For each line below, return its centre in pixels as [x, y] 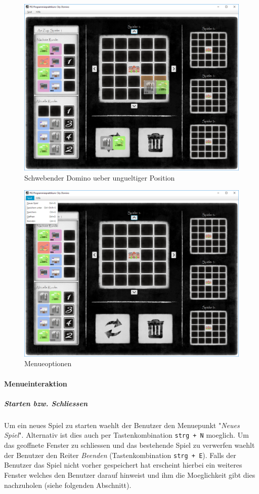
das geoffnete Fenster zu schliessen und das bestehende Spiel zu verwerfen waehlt [129, 445]
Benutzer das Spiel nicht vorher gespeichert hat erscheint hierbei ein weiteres [123, 465]
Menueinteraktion [36, 383]
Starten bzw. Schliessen [46, 403]
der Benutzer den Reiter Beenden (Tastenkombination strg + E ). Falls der [120, 455]
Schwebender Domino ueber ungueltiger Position [100, 177]
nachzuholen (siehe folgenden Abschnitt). [68, 485]
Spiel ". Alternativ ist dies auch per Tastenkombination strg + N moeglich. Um [126, 435]
